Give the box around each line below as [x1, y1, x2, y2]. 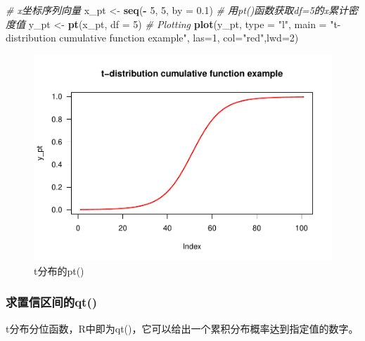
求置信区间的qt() [6, 293, 98, 311]
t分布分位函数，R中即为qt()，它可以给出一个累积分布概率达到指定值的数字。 [6, 321, 359, 335]
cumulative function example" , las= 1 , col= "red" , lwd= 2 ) [59, 30, 299, 45]
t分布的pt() [34, 263, 84, 278]
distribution [6, 30, 56, 45]
